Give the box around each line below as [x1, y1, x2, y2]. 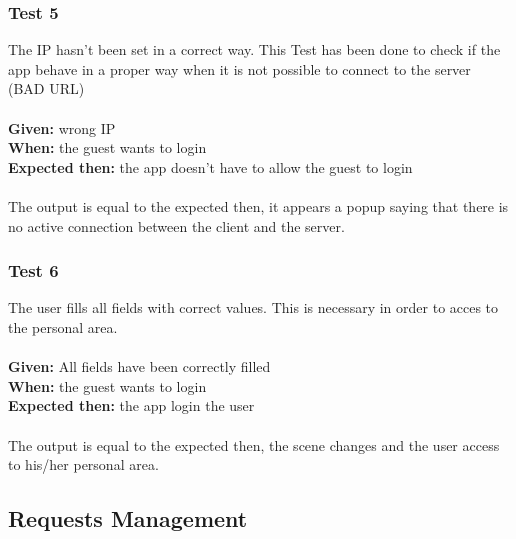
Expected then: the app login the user [8, 395, 255, 416]
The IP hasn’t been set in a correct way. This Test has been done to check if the [8, 39, 501, 60]
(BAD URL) [8, 78, 85, 99]
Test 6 [8, 258, 59, 283]
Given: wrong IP [8, 117, 116, 138]
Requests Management [8, 503, 248, 534]
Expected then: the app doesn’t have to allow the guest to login [8, 156, 413, 177]
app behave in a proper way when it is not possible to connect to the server [8, 58, 471, 79]
